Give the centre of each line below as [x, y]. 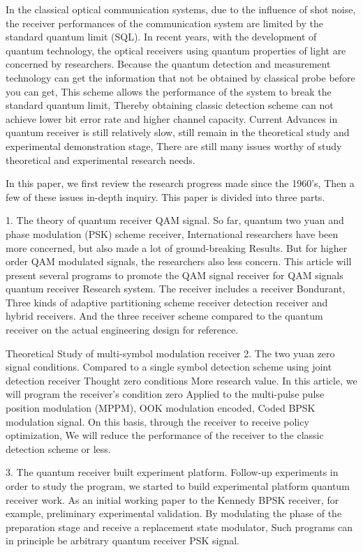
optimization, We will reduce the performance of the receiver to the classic [165, 435]
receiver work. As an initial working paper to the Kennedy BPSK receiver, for [172, 499]
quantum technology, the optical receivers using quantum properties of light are [176, 50]
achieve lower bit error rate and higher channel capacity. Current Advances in [172, 118]
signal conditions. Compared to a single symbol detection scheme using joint [169, 367]
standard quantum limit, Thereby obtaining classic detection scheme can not [170, 105]
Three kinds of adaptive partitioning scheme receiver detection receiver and [167, 302]
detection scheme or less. [58, 448]
